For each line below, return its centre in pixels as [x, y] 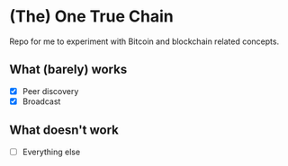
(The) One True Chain [91, 17]
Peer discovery [50, 91]
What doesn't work [64, 131]
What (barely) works [68, 70]
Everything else [51, 152]
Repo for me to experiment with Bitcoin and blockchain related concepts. [144, 41]
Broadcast [41, 101]
